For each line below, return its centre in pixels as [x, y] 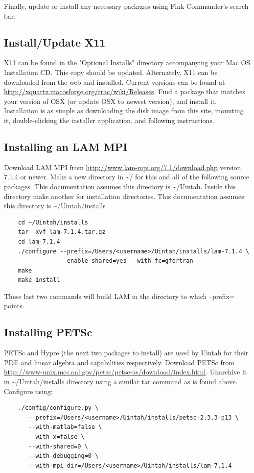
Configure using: [28, 391]
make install [39, 280]
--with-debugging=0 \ [64, 456]
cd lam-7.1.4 [39, 241]
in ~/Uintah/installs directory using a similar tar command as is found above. [121, 382]
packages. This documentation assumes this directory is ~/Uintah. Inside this [120, 186]
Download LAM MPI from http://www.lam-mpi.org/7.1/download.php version [123, 167]
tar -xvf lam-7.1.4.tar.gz [62, 232]
